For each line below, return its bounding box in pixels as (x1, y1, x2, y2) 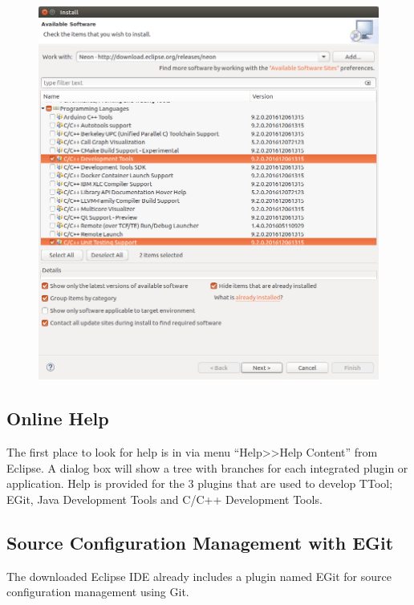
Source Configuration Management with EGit (6, 530, 394, 554)
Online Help (6, 406, 109, 431)
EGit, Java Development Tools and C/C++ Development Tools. (6, 490, 323, 507)
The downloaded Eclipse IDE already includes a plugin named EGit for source (6, 567, 392, 584)
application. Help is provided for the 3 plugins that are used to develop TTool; (6, 475, 393, 492)
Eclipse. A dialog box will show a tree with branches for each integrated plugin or (6, 459, 408, 476)
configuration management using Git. (6, 583, 189, 600)
